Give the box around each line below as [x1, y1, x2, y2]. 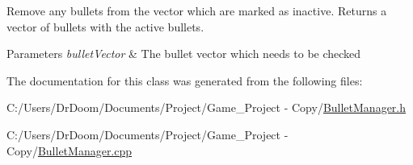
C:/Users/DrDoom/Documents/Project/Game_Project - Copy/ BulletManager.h [6, 99, 407, 116]
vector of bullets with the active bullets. [6, 18, 204, 35]
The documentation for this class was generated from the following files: [6, 72, 363, 89]
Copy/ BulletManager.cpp [6, 142, 133, 159]
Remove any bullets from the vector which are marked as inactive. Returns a [6, 2, 387, 19]
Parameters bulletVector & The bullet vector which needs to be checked [6, 45, 361, 62]
